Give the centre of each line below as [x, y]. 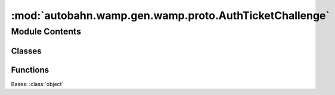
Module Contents [46, 31]
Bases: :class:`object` [37, 84]
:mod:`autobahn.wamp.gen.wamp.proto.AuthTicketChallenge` [170, 15]
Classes [26, 51]
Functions [30, 70]
